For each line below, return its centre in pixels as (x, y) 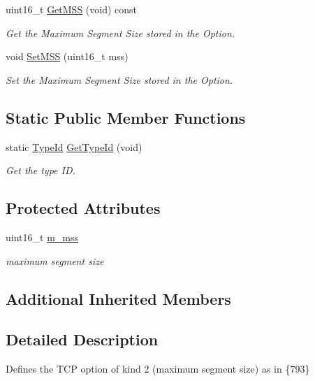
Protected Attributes (83, 208)
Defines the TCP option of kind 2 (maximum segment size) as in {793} (158, 369)
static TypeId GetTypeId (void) (74, 146)
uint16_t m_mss (42, 237)
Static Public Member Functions (126, 117)
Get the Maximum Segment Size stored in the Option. (120, 33)
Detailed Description (82, 339)
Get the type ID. (41, 170)
